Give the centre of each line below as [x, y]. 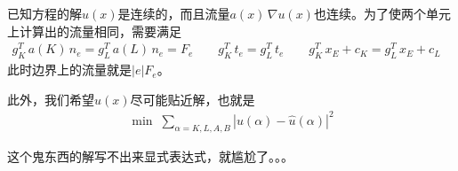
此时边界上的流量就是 [69, 70]
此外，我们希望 [51, 99]
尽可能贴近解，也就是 [193, 99]
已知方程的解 [44, 13]
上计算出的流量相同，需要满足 [94, 31]
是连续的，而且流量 [174, 13]
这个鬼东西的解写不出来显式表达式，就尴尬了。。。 [150, 155]
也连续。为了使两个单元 [382, 13]
